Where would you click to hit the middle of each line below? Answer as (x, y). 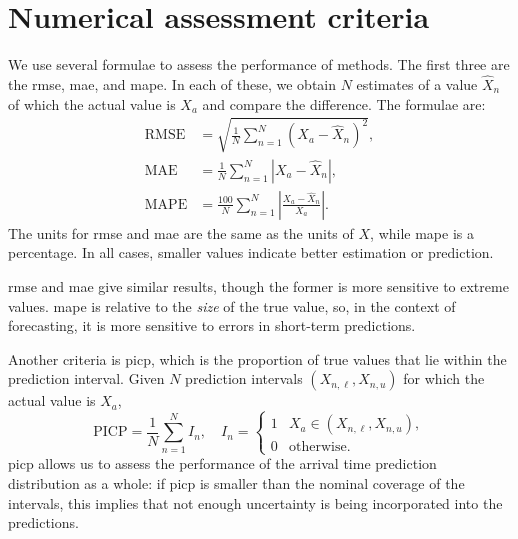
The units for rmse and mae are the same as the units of (181, 232)
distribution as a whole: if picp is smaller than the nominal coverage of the (236, 483)
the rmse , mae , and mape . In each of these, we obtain (172, 83)
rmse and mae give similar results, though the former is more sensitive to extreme (258, 285)
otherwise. (320, 447)
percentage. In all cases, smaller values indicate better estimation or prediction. (251, 252)
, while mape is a (422, 232)
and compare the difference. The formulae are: (344, 103)
